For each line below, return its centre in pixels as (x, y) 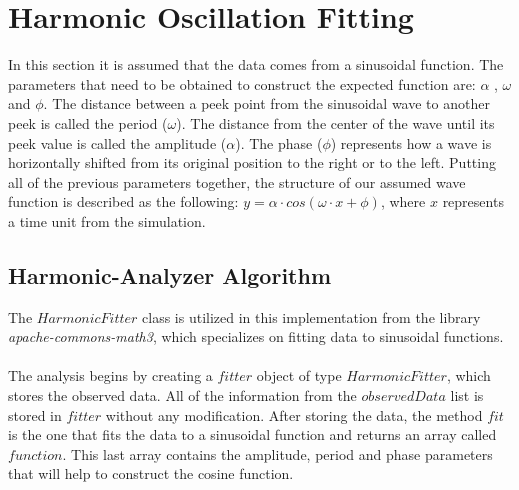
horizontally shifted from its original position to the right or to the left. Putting (252, 162)
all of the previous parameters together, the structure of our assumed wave (237, 181)
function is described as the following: (123, 201)
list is (467, 395)
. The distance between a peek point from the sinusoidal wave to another (266, 103)
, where (403, 201)
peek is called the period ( (88, 122)
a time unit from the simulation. (107, 220)
